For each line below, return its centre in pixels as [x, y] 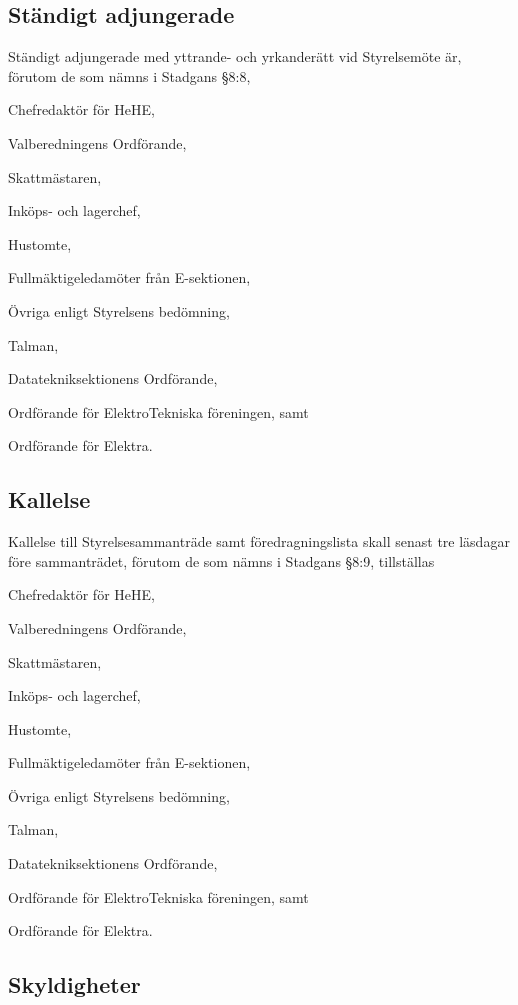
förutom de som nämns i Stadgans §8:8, [129, 75]
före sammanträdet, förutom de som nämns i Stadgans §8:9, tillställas [221, 560]
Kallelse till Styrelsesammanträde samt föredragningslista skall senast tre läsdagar [259, 541]
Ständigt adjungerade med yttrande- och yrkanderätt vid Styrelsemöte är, [235, 56]
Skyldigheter [74, 984]
